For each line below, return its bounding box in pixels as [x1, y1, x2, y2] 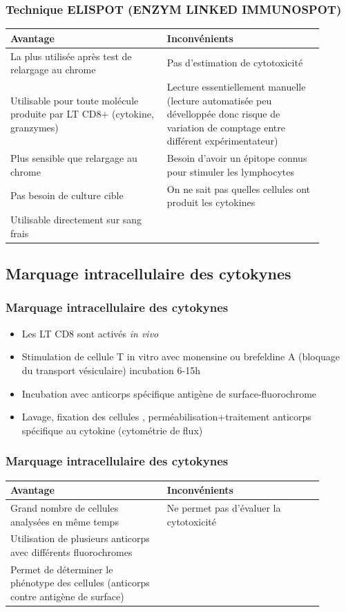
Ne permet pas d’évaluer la [166, 500, 281, 514]
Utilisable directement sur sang [10, 212, 142, 227]
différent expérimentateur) [166, 133, 278, 148]
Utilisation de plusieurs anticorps [10, 531, 150, 546]
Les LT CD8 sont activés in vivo [21, 326, 159, 340]
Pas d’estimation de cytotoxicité [166, 55, 303, 70]
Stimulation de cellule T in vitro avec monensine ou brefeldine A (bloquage [21, 349, 340, 364]
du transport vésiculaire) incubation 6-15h [21, 362, 200, 377]
